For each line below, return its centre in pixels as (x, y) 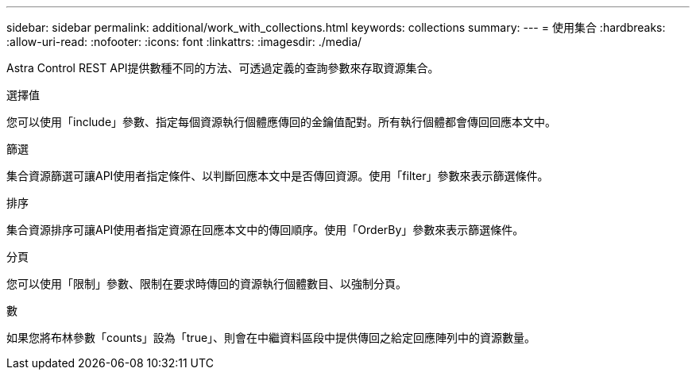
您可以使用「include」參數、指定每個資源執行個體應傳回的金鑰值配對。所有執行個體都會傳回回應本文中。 (282, 122)
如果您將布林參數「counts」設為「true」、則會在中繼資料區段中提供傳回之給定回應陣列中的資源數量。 (271, 338)
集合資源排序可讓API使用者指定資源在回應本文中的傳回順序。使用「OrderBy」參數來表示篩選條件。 (265, 230)
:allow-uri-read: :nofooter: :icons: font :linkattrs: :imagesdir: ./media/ (184, 42)
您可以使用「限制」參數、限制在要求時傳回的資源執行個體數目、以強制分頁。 (207, 284)
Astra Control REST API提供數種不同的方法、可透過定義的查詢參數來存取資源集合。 (223, 68)
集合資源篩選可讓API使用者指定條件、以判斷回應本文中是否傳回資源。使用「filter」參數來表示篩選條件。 (278, 176)
